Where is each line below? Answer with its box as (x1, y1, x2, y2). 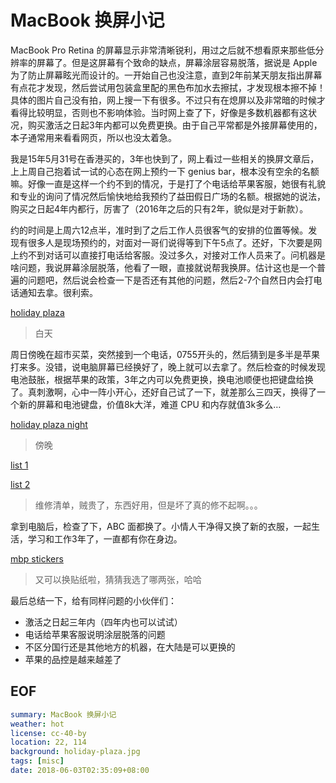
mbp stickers (10, 552, 64, 565)
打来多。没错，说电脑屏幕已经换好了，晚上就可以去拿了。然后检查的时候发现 (10, 361, 326, 373)
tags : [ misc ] (10, 756, 65, 766)
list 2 (10, 478, 31, 490)
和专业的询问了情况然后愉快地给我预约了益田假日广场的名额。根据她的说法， (10, 190, 326, 202)
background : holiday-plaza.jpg (10, 747, 141, 757)
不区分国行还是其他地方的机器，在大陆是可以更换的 (24, 641, 236, 653)
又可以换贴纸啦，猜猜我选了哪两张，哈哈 (34, 573, 202, 585)
